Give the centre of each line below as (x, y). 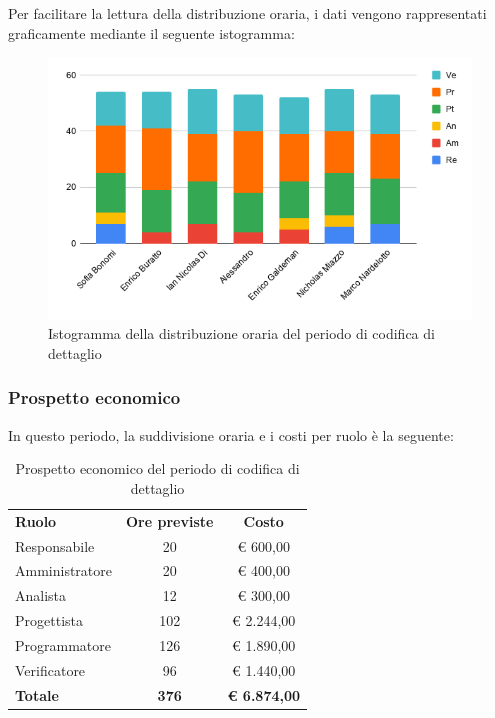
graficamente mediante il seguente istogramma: (151, 32)
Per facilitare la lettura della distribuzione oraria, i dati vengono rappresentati (247, 13)
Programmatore (63, 644)
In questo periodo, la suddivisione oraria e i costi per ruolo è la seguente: (231, 434)
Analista (41, 595)
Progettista (49, 620)
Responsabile (55, 545)
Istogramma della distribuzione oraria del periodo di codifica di (241, 333)
